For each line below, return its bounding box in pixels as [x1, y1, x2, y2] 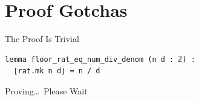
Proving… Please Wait [5, 84, 88, 97]
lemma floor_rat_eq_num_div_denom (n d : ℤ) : [5, 55, 195, 64]
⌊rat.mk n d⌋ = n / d [13, 67, 100, 76]
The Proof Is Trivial [5, 32, 79, 45]
